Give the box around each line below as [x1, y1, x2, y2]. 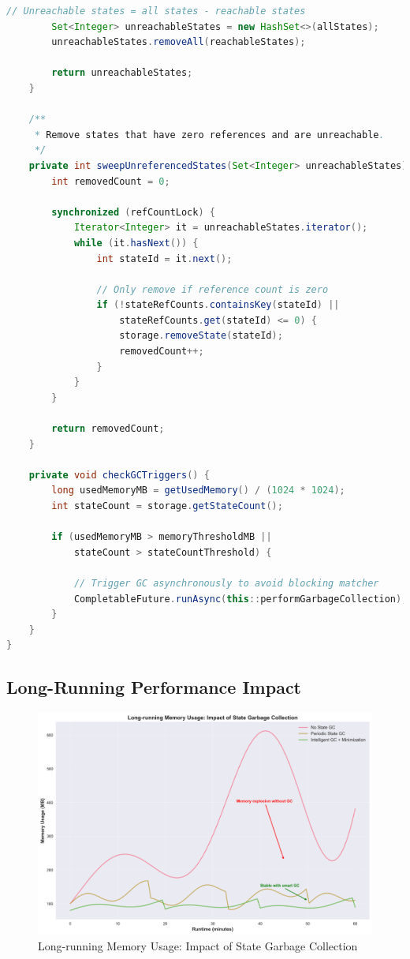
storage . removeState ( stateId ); [119, 330, 283, 342]
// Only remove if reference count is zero [96, 283, 329, 295]
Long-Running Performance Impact [6, 675, 302, 699]
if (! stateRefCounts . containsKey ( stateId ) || [96, 299, 340, 311]
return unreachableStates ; [51, 67, 193, 79]
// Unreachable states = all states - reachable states [6, 6, 306, 17]
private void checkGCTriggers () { [28, 469, 210, 481]
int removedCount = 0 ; [51, 175, 170, 187]
